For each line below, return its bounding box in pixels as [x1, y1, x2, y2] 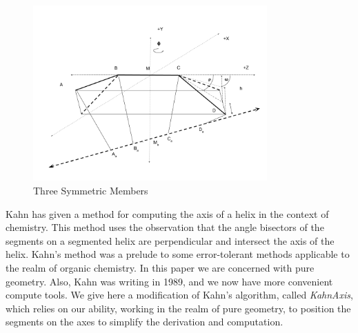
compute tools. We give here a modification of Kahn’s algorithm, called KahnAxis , [6, 287, 353, 302]
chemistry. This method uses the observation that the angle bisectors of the [6, 220, 324, 234]
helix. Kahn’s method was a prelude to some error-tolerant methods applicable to [6, 247, 350, 261]
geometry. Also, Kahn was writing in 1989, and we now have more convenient [6, 274, 333, 288]
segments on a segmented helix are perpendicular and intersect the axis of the [6, 233, 335, 248]
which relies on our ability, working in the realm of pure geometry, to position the [6, 301, 351, 315]
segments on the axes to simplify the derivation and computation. [6, 314, 284, 329]
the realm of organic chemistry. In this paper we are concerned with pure [6, 260, 315, 274]
